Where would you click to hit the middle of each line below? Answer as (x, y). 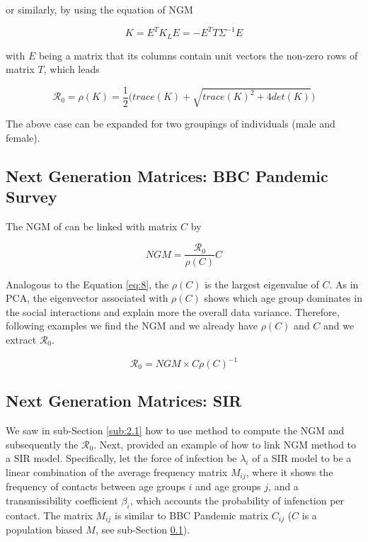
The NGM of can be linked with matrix (92, 226)
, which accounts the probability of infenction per (237, 501)
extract (21, 339)
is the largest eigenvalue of (262, 284)
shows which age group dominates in (283, 298)
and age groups (228, 486)
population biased (44, 530)
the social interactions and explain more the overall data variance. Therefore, (173, 311)
